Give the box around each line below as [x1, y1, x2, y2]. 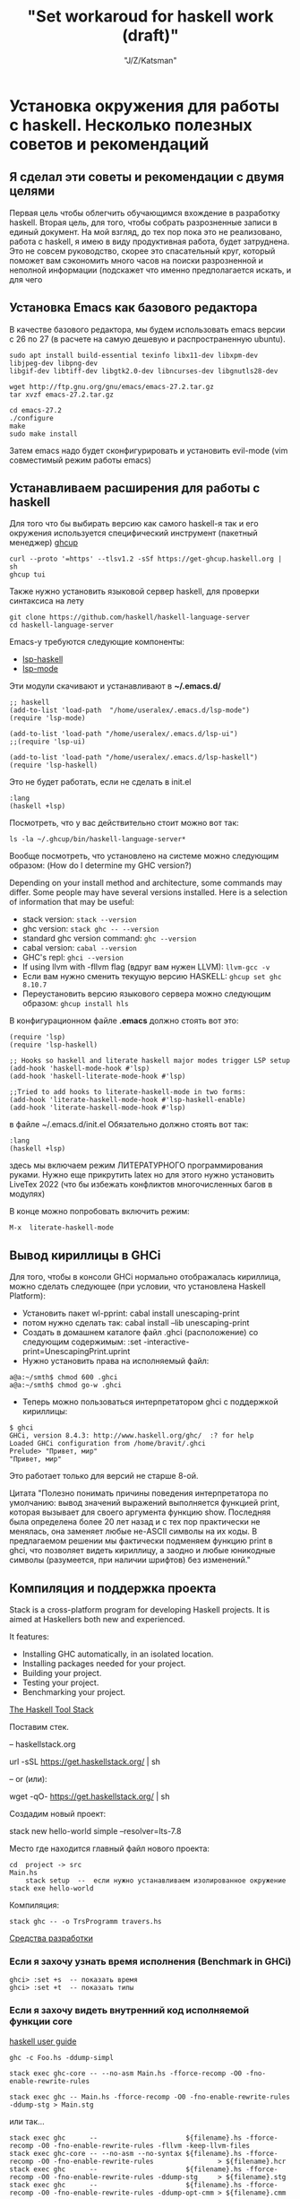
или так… [9, 2116, 45, 2126]
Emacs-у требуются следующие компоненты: [9, 637, 185, 648]
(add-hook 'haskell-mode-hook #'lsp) [9, 1065, 150, 1073]
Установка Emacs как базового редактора [9, 300, 258, 316]
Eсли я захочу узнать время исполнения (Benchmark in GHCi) [9, 1955, 292, 1968]
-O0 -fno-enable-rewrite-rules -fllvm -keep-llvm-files [37, 2141, 251, 2150]
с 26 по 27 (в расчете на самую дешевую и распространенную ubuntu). [9, 334, 286, 344]
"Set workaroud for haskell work [27, 6, 274, 27]
